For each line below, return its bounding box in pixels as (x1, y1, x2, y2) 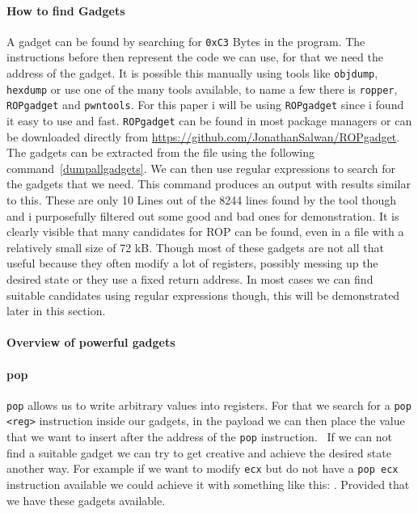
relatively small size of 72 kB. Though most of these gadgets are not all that (6, 238, 384, 255)
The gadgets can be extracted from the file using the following (6, 144, 315, 161)
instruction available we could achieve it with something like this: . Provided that (6, 476, 410, 492)
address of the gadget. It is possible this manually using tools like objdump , (6, 65, 378, 82)
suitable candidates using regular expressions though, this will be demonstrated (6, 286, 400, 303)
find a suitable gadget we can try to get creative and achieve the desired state (6, 444, 391, 461)
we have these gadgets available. (6, 491, 166, 508)
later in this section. (6, 302, 106, 319)
